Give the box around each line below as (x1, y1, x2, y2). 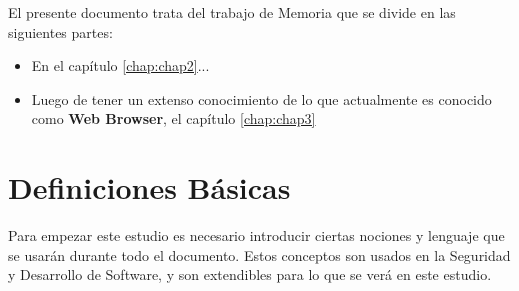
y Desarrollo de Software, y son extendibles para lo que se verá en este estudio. (8, 264, 492, 285)
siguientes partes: (8, 21, 113, 42)
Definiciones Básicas (8, 167, 291, 208)
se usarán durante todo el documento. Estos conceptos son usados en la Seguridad (8, 244, 511, 265)
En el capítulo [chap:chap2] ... (31, 55, 210, 76)
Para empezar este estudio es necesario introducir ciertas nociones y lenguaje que (8, 225, 505, 246)
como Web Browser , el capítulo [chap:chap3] (31, 108, 316, 129)
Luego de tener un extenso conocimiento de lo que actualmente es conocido (31, 88, 492, 109)
